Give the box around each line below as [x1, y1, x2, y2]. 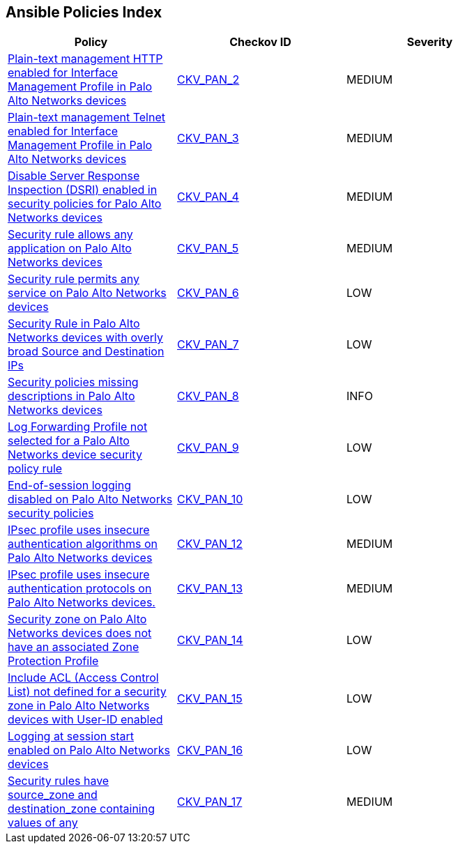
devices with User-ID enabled [8, 712, 163, 727]
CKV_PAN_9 [176, 441, 239, 455]
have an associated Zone [8, 640, 139, 655]
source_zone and [8, 788, 98, 802]
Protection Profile [8, 654, 99, 668]
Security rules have [8, 774, 109, 788]
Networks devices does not [8, 626, 152, 641]
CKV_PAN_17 [176, 795, 243, 809]
